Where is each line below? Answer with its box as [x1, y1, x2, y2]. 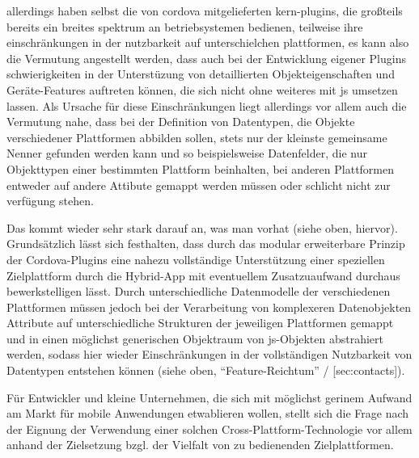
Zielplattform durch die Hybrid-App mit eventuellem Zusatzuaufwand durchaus [6, 267, 400, 284]
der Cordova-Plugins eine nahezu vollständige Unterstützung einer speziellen [6, 250, 385, 267]
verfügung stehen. [6, 192, 94, 209]
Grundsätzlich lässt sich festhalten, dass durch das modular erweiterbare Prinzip [6, 235, 405, 252]
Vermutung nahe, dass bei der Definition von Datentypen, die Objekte [6, 113, 355, 130]
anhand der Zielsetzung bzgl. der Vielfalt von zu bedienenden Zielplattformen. [6, 436, 394, 453]
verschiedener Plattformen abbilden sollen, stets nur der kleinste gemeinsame [6, 128, 387, 145]
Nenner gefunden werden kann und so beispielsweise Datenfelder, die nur [6, 145, 367, 162]
